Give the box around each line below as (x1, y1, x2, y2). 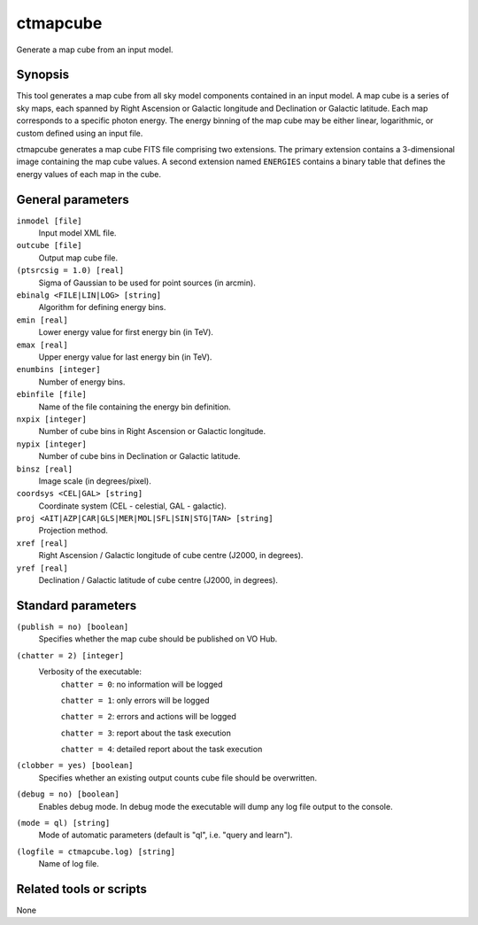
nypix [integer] (16, 439, 88, 449)
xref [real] (16, 538, 68, 548)
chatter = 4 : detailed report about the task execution (60, 744, 263, 755)
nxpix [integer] (16, 414, 88, 424)
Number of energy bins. (38, 377, 126, 387)
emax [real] (16, 339, 68, 350)
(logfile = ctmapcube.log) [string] (16, 846, 176, 857)
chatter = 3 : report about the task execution (60, 727, 232, 738)
